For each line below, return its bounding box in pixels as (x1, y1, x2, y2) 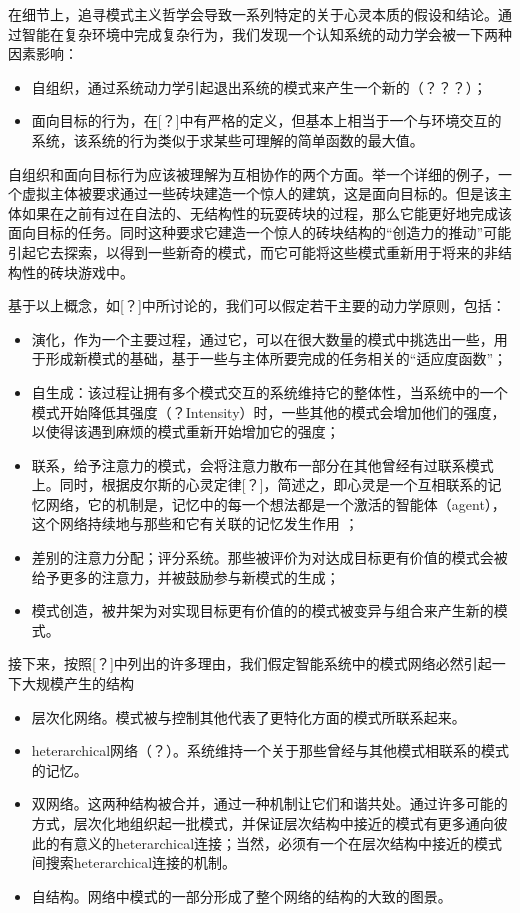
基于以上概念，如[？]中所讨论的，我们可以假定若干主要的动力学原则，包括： (8, 295, 506, 316)
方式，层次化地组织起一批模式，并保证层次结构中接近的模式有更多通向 (31, 813, 494, 833)
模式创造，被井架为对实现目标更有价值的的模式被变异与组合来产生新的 (31, 600, 494, 621)
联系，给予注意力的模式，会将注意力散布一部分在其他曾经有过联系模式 (31, 454, 494, 475)
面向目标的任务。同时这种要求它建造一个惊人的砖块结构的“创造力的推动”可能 (8, 222, 512, 243)
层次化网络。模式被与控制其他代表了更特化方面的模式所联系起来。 (31, 706, 466, 727)
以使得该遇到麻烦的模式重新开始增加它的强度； (31, 421, 340, 442)
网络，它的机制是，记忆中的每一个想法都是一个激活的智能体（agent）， (45, 493, 506, 514)
